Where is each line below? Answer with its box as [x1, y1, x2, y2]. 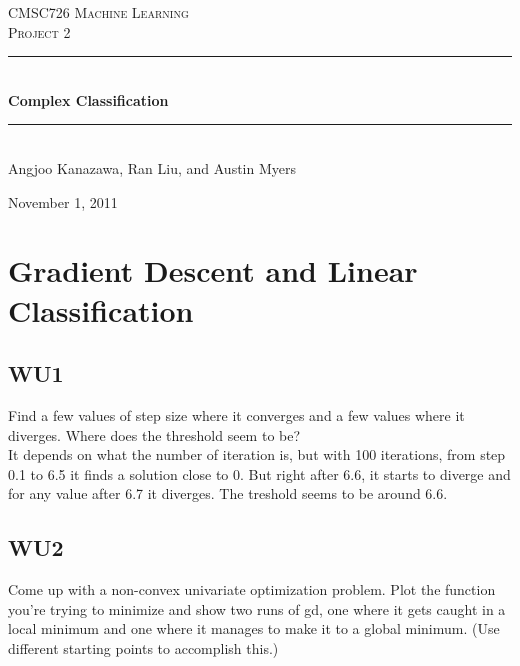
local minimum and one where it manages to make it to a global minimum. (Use [8, 618, 500, 639]
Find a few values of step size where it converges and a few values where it [8, 404, 465, 425]
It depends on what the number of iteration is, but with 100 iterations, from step [8, 444, 506, 465]
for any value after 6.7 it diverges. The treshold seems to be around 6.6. [8, 483, 448, 504]
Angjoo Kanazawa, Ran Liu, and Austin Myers [8, 157, 296, 178]
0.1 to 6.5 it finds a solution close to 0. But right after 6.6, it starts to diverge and [8, 463, 511, 484]
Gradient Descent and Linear [8, 250, 418, 291]
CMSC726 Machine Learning [8, 2, 189, 22]
